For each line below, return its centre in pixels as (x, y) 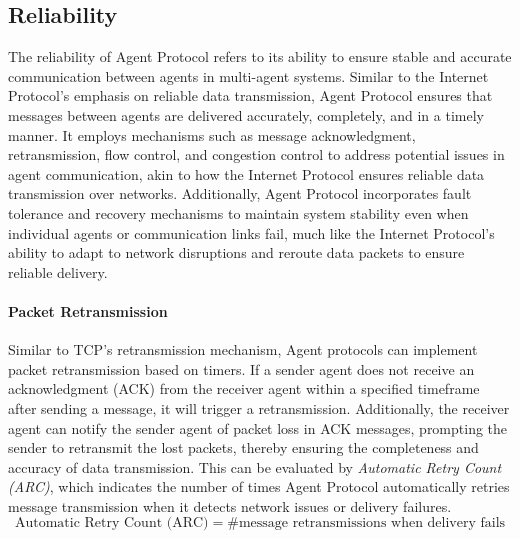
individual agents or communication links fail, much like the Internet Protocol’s (251, 232)
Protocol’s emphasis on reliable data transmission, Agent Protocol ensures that (250, 95)
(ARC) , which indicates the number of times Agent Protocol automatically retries (259, 486)
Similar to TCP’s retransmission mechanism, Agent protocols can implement (243, 349)
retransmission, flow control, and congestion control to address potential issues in (256, 154)
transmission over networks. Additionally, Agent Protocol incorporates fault (240, 193)
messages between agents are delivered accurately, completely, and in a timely (246, 114)
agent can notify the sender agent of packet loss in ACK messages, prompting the (258, 427)
